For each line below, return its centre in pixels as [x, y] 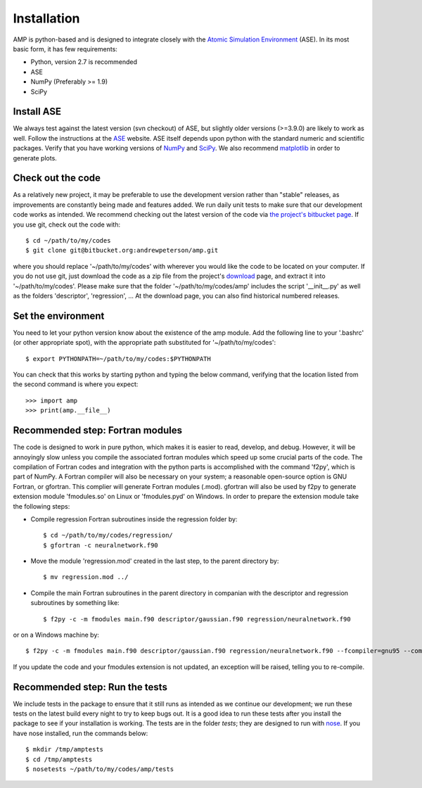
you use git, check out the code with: [67, 224]
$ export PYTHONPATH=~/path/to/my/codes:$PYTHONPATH [118, 358]
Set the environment [59, 316]
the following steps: [41, 506]
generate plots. [35, 158]
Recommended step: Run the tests [90, 687]
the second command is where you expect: [76, 384]
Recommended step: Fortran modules [98, 430]
